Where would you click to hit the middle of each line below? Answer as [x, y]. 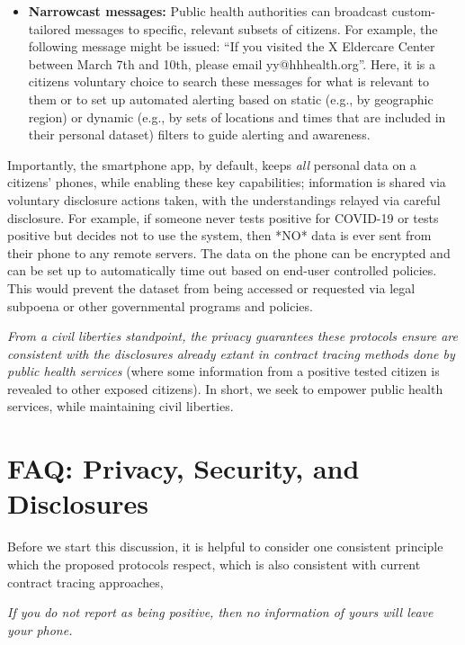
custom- [414, 11]
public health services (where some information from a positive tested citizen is [224, 371]
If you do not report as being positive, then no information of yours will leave [220, 612]
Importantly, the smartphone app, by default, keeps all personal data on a [212, 164]
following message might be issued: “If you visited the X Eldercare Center [232, 46]
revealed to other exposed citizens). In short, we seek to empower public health [225, 388]
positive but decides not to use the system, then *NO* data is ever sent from [219, 235]
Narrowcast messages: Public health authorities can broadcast [208, 11]
